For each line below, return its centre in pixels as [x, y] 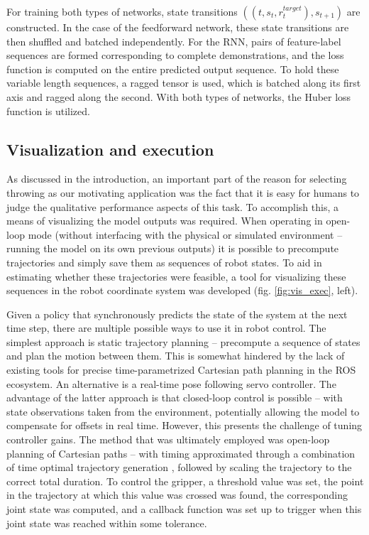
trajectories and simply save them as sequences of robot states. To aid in [164, 262]
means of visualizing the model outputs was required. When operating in [165, 221]
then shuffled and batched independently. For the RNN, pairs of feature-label [174, 41]
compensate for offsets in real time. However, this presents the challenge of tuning [184, 425]
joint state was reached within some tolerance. [107, 523]
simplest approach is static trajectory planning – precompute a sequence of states [183, 341]
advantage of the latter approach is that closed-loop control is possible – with [175, 398]
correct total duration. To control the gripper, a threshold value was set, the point [185, 481]
